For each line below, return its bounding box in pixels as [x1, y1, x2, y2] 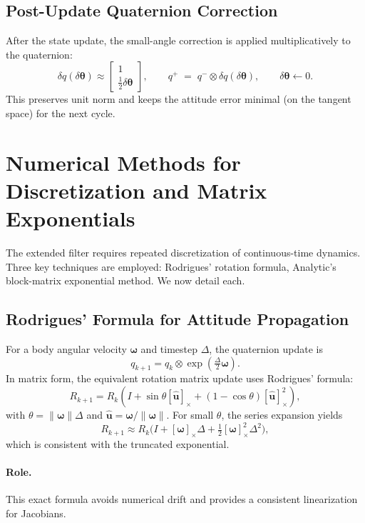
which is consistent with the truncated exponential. [6, 436, 230, 451]
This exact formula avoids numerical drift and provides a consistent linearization [6, 492, 358, 507]
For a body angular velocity [6, 342, 127, 357]
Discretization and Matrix [6, 175, 267, 204]
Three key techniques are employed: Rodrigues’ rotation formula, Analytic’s [6, 259, 336, 274]
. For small [166, 407, 214, 422]
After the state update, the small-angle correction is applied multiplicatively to [6, 33, 351, 48]
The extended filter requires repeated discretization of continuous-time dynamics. [6, 245, 361, 260]
